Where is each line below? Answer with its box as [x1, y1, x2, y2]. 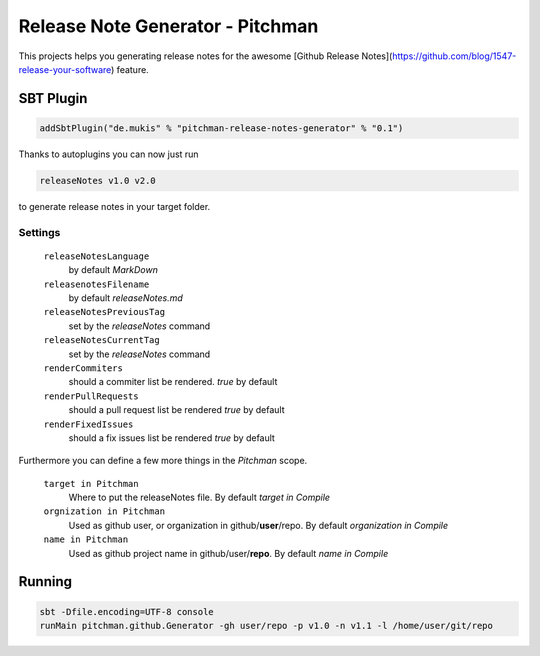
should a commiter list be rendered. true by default [68, 376, 278, 388]
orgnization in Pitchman [43, 506, 165, 517]
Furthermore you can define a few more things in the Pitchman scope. [18, 455, 308, 467]
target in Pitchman [43, 478, 139, 489]
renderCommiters [43, 362, 124, 374]
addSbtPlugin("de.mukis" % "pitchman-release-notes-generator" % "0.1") [39, 122, 404, 134]
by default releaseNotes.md [68, 292, 184, 304]
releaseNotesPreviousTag [43, 306, 165, 318]
